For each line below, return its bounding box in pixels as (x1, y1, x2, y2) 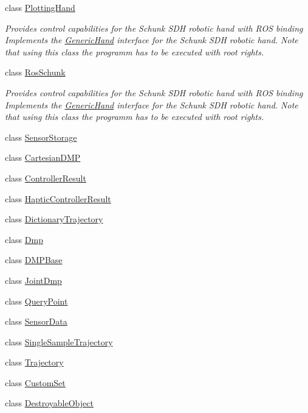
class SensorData (5, 315, 67, 328)
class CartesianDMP (5, 151, 81, 164)
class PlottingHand (5, 1, 75, 13)
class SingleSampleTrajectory (5, 335, 113, 348)
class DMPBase (5, 253, 63, 266)
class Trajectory (5, 356, 64, 369)
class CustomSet (5, 376, 66, 389)
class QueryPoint (5, 294, 68, 307)
